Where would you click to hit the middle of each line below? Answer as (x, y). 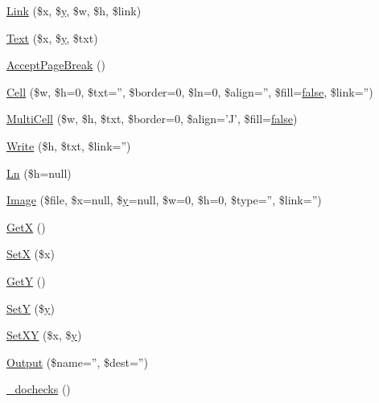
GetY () (26, 280)
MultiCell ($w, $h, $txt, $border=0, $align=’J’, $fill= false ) (152, 119)
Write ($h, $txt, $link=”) (69, 145)
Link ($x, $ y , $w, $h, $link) (74, 10)
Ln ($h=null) (39, 173)
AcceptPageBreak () (56, 65)
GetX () (26, 226)
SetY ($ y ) (31, 308)
